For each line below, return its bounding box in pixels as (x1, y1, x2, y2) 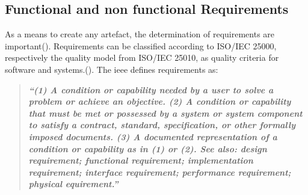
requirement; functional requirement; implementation (28, 154, 253, 167)
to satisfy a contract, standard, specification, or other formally (28, 119, 296, 131)
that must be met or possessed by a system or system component (28, 107, 303, 119)
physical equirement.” (28, 178, 119, 190)
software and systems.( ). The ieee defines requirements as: (5, 63, 218, 75)
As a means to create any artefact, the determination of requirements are (5, 28, 275, 40)
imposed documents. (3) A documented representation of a (28, 130, 277, 143)
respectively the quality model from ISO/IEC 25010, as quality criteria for (5, 51, 279, 64)
